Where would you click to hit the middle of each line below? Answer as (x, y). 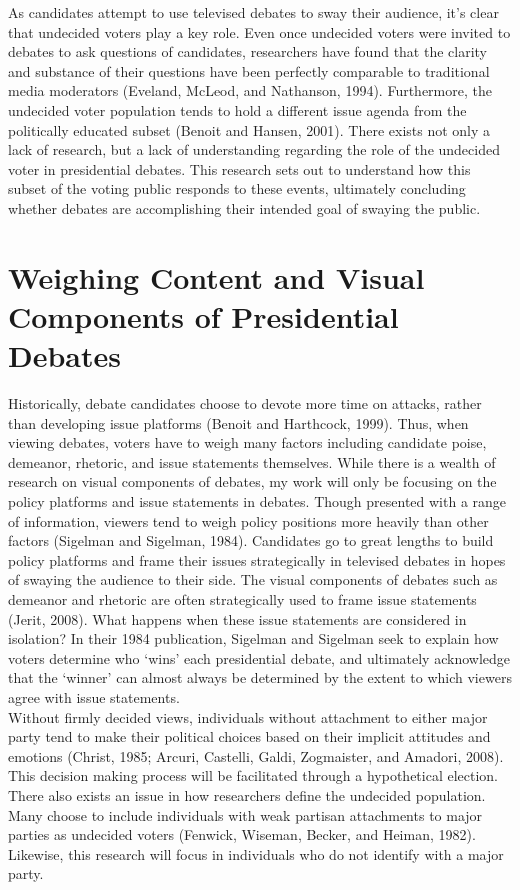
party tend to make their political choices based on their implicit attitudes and (249, 736)
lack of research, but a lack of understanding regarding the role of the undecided (254, 149)
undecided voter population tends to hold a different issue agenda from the (237, 109)
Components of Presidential (203, 315)
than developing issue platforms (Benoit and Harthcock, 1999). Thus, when (238, 422)
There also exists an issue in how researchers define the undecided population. (247, 794)
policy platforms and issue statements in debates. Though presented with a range (257, 501)
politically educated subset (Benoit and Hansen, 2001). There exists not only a (249, 129)
